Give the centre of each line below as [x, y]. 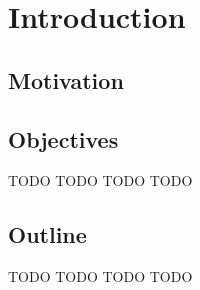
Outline [47, 234]
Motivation [66, 79]
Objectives [63, 138]
